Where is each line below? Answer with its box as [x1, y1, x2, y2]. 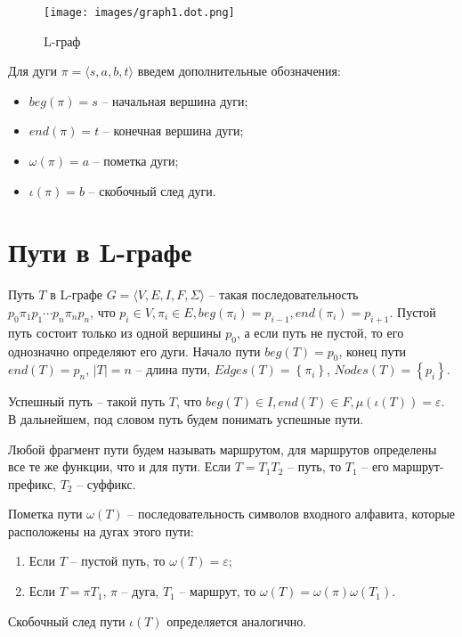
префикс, [8, 474, 56, 493]
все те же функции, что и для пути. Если [8, 457, 231, 476]
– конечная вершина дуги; [102, 121, 244, 140]
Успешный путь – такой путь [8, 392, 166, 411]
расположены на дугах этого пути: [8, 521, 194, 540]
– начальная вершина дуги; [101, 91, 248, 110]
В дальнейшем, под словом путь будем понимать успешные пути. [8, 409, 364, 428]
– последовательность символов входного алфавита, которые [127, 504, 456, 523]
